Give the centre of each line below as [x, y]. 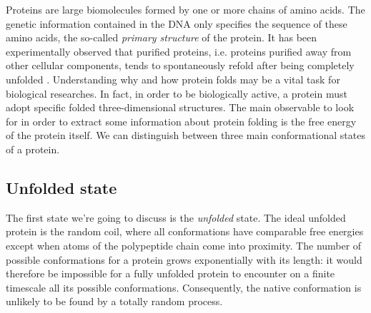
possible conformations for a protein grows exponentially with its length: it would [184, 259]
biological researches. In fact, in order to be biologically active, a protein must [177, 93]
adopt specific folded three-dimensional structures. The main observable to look [180, 107]
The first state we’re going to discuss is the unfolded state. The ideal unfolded [176, 217]
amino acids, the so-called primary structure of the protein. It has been [162, 37]
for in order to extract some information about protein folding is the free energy [181, 121]
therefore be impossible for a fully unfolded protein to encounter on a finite [170, 273]
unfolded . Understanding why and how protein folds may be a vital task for [173, 79]
